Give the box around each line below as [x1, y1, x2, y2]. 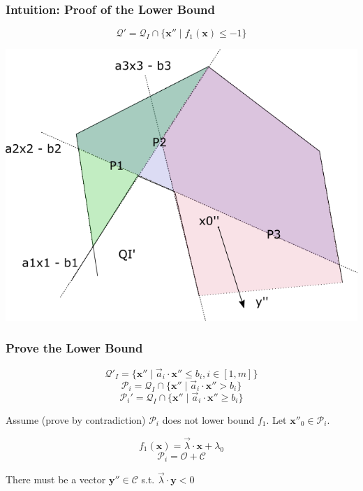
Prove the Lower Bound [6, 339, 143, 357]
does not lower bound [162, 412, 255, 427]
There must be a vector [6, 472, 106, 487]
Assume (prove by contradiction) [6, 412, 146, 427]
